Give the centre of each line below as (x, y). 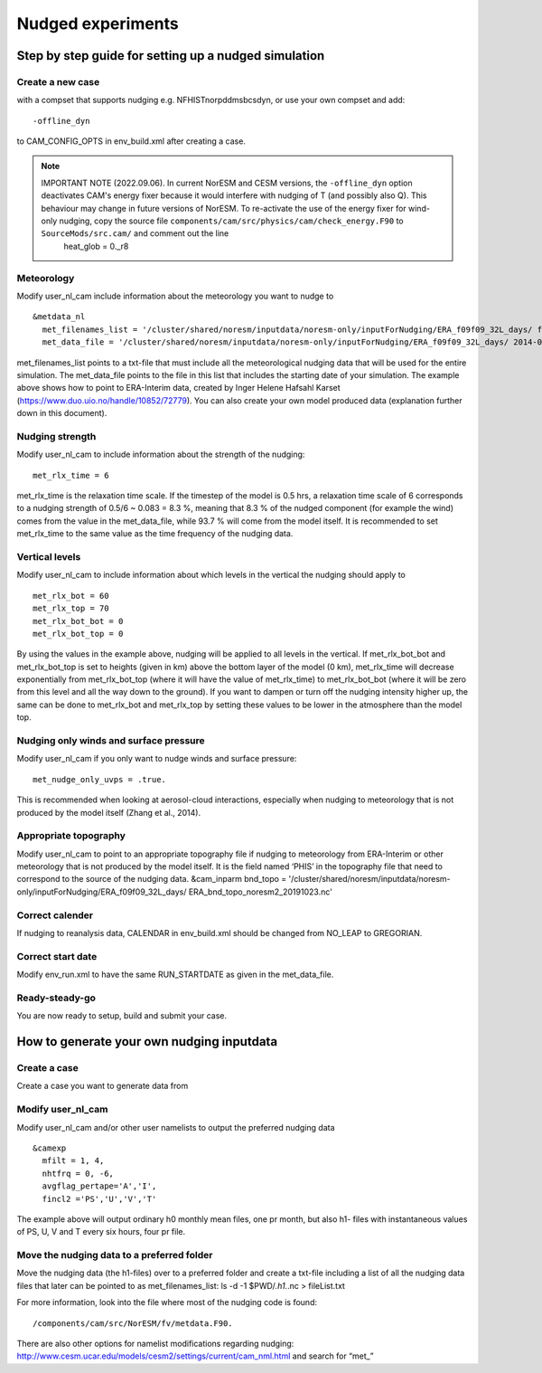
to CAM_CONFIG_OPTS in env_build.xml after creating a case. (131, 141)
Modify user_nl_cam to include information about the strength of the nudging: (161, 455)
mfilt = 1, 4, (73, 1161)
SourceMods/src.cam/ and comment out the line (135, 233)
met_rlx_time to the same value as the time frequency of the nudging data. (155, 534)
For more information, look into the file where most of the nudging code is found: (167, 1302)
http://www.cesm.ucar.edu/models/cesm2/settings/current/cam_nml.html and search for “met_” (195, 1356)
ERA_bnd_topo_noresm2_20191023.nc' (261, 892)
